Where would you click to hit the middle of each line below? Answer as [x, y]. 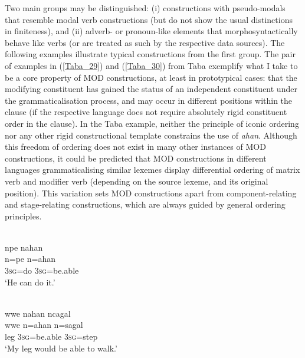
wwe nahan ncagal [38, 313]
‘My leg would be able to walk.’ [61, 348]
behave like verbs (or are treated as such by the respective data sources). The [145, 42]
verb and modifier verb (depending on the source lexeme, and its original [137, 181]
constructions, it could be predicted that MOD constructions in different [136, 158]
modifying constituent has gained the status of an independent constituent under [151, 89]
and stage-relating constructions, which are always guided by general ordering [145, 204]
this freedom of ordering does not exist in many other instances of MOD [135, 147]
